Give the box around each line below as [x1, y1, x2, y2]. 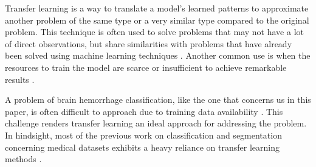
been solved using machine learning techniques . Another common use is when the [5, 49, 311, 62]
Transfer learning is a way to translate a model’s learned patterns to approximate [5, 2, 309, 14]
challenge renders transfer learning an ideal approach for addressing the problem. [5, 117, 307, 129]
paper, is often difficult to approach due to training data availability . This [5, 105, 283, 117]
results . [5, 73, 35, 85]
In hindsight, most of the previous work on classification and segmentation [5, 128, 282, 141]
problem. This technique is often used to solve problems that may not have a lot [5, 25, 304, 38]
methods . [5, 152, 42, 165]
